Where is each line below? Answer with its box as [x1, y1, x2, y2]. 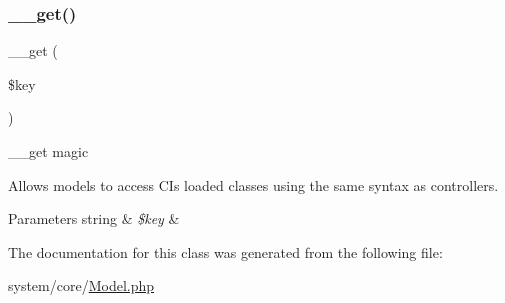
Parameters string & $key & [8, 208, 180, 229]
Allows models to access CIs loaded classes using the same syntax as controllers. [8, 174, 499, 195]
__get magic [8, 141, 89, 161]
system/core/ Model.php [8, 275, 155, 296]
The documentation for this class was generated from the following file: [8, 241, 443, 262]
